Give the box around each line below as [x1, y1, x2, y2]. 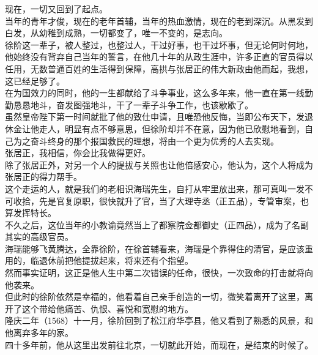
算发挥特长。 [5, 206, 56, 219]
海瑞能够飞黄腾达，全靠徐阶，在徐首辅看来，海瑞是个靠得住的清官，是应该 [5, 242, 305, 255]
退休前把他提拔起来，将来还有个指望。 [39, 254, 193, 267]
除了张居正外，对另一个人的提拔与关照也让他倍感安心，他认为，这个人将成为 [5, 158, 313, 171]
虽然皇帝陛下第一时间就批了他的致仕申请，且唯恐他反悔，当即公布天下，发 [5, 110, 305, 123]
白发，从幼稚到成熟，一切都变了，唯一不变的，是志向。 [5, 26, 227, 39]
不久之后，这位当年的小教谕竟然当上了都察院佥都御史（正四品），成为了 [5, 218, 292, 231]
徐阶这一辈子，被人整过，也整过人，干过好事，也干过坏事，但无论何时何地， [5, 38, 313, 51]
